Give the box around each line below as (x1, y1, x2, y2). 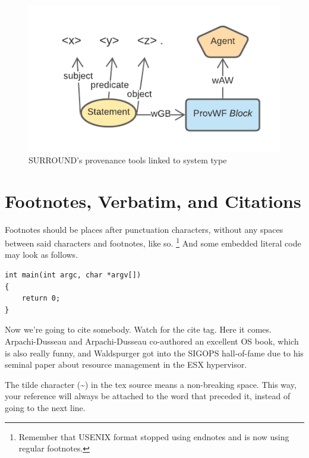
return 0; (21, 294, 61, 303)
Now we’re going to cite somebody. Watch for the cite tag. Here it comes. (5, 323, 272, 336)
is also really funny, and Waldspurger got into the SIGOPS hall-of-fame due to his (5, 346, 304, 359)
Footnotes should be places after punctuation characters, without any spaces (5, 223, 283, 235)
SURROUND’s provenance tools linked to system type (29, 153, 227, 166)
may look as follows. (5, 248, 78, 261)
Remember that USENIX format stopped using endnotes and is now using (18, 430, 289, 443)
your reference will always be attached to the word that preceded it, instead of (5, 390, 291, 402)
